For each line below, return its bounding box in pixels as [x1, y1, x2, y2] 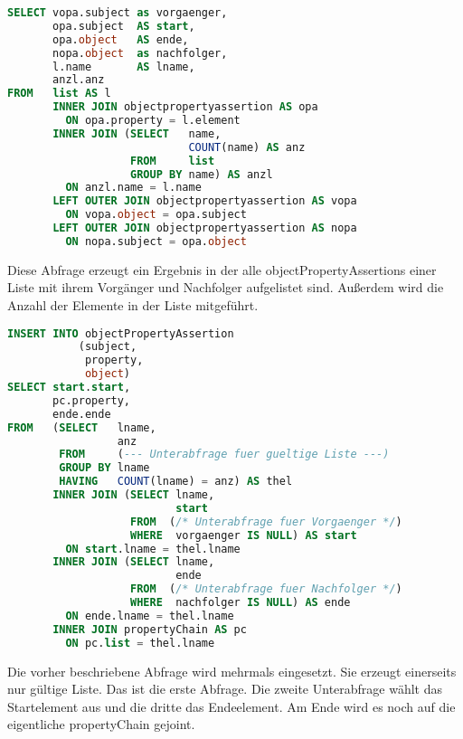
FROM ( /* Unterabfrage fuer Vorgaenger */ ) [130, 515, 402, 528]
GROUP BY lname [59, 461, 150, 475]
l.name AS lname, [52, 60, 195, 73]
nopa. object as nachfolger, [52, 46, 228, 60]
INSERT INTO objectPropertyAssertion [7, 327, 234, 340]
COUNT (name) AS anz [188, 140, 306, 154]
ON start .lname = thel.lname [65, 542, 241, 555]
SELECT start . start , [7, 381, 131, 394]
